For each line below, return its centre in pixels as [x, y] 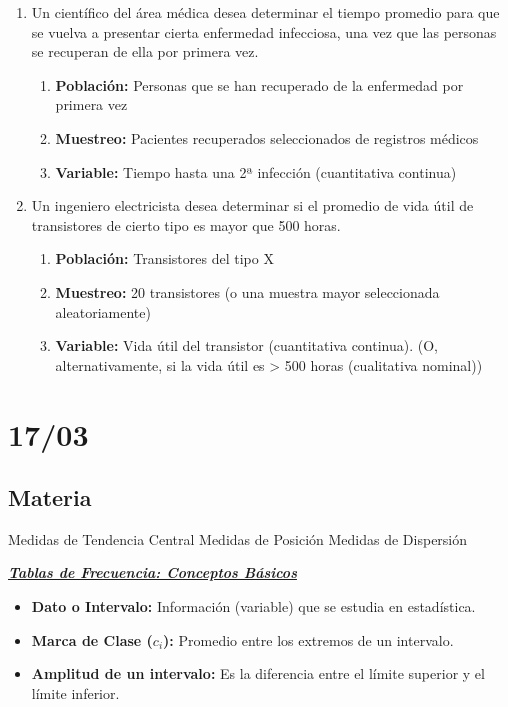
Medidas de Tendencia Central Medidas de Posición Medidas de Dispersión [238, 538]
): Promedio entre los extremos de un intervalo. [308, 639]
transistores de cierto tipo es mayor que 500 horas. [186, 224]
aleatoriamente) [103, 311]
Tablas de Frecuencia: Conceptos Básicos [152, 572]
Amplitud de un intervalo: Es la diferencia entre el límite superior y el [258, 673]
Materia [50, 497]
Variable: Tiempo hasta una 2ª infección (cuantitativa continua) [256, 171]
